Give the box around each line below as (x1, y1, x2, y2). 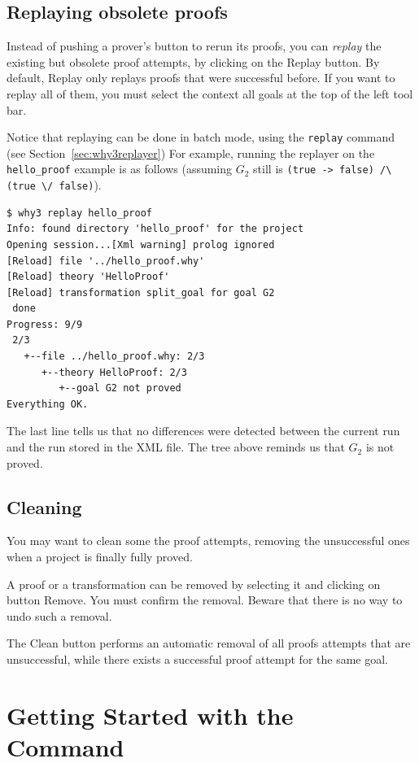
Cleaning (7, 494, 82, 519)
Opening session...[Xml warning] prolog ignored (7, 238, 275, 251)
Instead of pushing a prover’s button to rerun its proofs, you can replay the (7, 37, 382, 54)
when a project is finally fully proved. (7, 548, 193, 565)
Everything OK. (7, 398, 89, 410)
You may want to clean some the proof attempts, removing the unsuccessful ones (7, 532, 410, 549)
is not (365, 438, 395, 456)
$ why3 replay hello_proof (7, 207, 152, 219)
